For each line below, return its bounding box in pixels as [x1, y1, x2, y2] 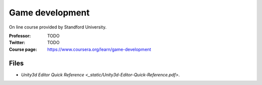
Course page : [9, 46, 37, 52]
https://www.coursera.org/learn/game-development [47, 46, 151, 52]
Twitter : [9, 40, 25, 45]
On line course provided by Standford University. [9, 24, 107, 30]
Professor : [9, 33, 31, 39]
